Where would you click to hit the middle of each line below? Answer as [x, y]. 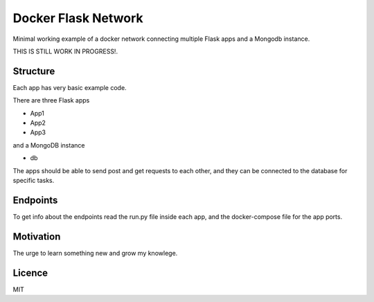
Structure [34, 71]
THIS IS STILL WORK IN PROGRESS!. [65, 51]
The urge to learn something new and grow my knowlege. [95, 253]
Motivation [37, 237]
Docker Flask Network [78, 18]
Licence [30, 273]
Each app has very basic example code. [70, 87]
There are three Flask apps [51, 100]
